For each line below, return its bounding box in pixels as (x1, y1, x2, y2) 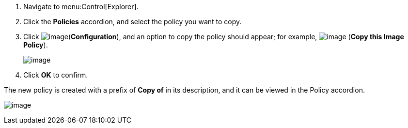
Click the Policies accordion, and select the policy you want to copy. (23, 17, 242, 26)
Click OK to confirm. (23, 71, 88, 79)
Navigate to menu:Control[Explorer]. (23, 2, 139, 11)
